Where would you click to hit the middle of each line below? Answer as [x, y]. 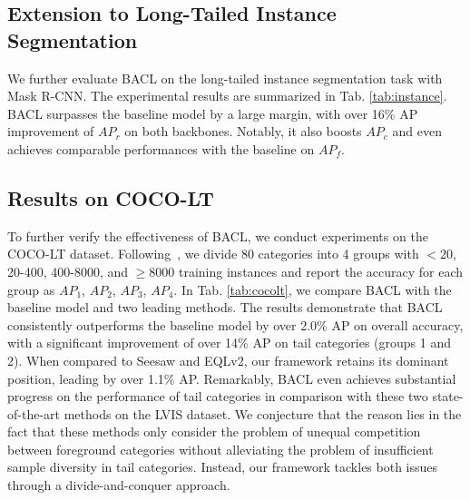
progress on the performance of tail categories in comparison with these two [218, 396]
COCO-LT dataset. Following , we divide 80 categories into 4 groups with [213, 254]
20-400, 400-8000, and [68, 271]
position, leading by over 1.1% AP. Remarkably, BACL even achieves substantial [232, 378]
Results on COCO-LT [111, 197]
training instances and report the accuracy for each [321, 271]
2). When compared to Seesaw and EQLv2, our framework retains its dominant [228, 360]
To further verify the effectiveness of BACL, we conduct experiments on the [218, 235]
